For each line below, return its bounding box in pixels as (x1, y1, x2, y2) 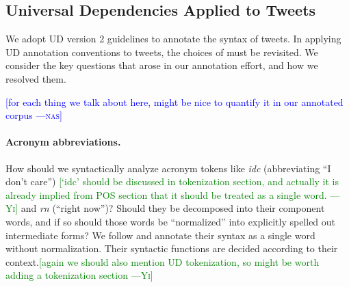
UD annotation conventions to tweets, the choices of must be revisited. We (5, 44, 318, 59)
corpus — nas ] (5, 108, 62, 122)
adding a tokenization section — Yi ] (5, 268, 153, 282)
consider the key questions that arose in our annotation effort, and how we (5, 58, 318, 72)
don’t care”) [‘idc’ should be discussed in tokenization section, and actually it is (5, 174, 339, 189)
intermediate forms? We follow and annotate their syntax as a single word (5, 228, 315, 242)
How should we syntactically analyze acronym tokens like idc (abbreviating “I (5, 161, 331, 175)
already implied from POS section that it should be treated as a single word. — (5, 187, 340, 202)
